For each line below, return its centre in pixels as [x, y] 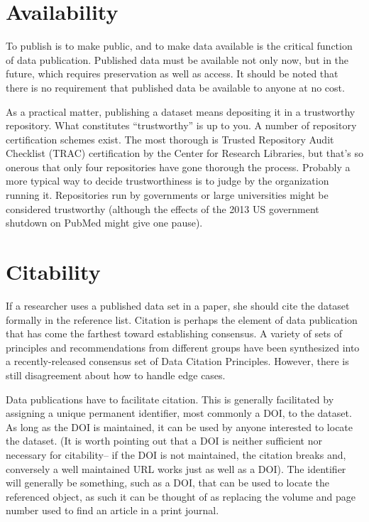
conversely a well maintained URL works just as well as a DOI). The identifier [176, 468]
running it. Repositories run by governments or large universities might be [167, 195]
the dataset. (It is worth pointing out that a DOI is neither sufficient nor [164, 441]
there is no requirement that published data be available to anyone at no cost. [175, 87]
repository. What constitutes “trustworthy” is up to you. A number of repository [181, 125]
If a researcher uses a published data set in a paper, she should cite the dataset [178, 305]
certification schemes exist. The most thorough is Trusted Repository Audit [170, 139]
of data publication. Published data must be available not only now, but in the [177, 59]
